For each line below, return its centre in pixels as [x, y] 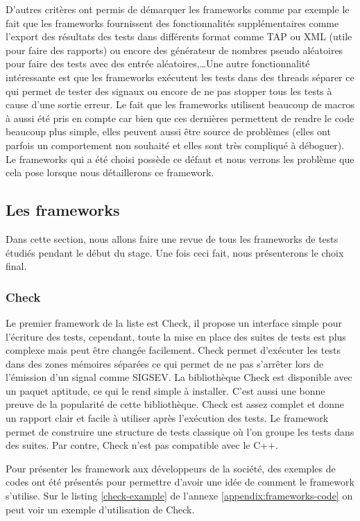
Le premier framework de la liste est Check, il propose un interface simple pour [174, 322]
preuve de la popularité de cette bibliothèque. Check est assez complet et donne [175, 404]
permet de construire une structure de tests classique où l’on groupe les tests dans [180, 431]
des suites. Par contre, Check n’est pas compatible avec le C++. [142, 445]
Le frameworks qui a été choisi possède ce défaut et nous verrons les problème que [180, 159]
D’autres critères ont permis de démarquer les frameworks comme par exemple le [178, 9]
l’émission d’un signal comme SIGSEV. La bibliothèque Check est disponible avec [179, 377]
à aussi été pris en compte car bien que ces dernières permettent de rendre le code [180, 118]
